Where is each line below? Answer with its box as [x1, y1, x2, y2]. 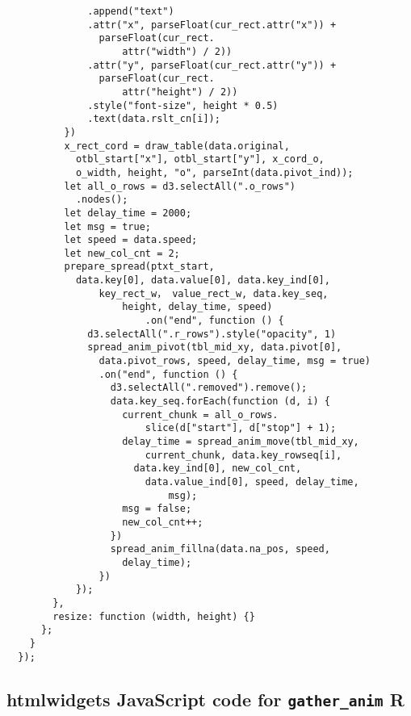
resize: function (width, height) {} [52, 610, 255, 622]
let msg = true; [64, 220, 151, 232]
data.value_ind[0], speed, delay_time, [145, 475, 359, 488]
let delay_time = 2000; [64, 207, 192, 219]
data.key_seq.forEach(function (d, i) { [110, 396, 330, 408]
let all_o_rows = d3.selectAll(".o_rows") [64, 180, 296, 192]
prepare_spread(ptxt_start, [64, 261, 215, 273]
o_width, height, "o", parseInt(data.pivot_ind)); [75, 166, 354, 178]
